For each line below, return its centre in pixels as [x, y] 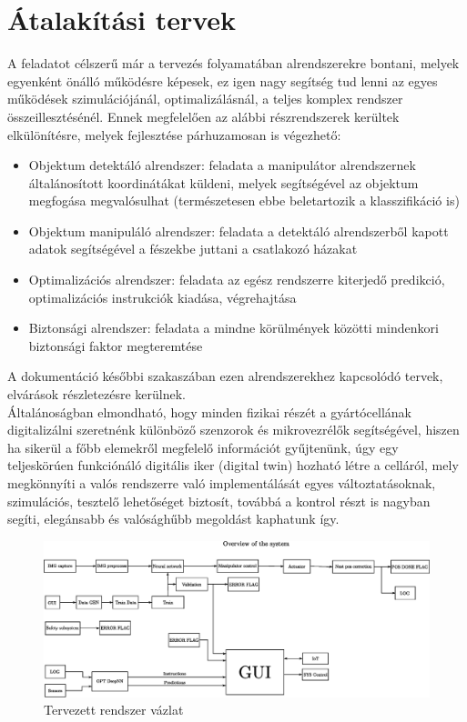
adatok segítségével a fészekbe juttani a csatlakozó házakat [193, 249]
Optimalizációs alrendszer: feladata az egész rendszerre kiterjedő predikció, [237, 280]
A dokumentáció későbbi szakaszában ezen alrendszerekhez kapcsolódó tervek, [225, 376]
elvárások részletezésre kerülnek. [96, 394]
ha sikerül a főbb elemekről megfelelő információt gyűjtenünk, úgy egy [203, 447]
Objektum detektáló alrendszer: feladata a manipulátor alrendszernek [222, 165]
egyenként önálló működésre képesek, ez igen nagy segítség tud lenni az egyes [223, 80]
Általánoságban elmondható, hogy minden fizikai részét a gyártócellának [209, 411]
